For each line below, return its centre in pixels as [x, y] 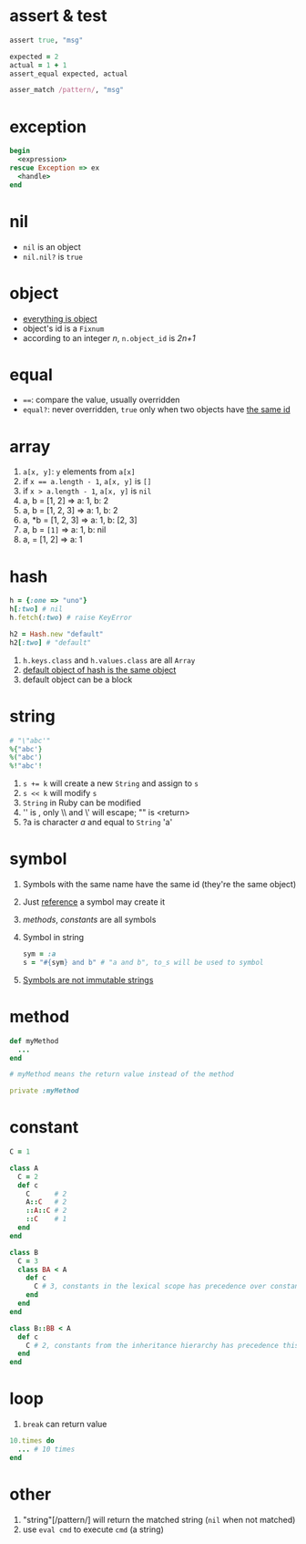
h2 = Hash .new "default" [56, 634]
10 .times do [32, 1441]
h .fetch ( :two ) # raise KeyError [71, 618]
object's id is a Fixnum [63, 328]
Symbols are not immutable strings [88, 979]
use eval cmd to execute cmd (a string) [93, 1529]
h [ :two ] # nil [36, 609]
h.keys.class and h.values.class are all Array [109, 660]
